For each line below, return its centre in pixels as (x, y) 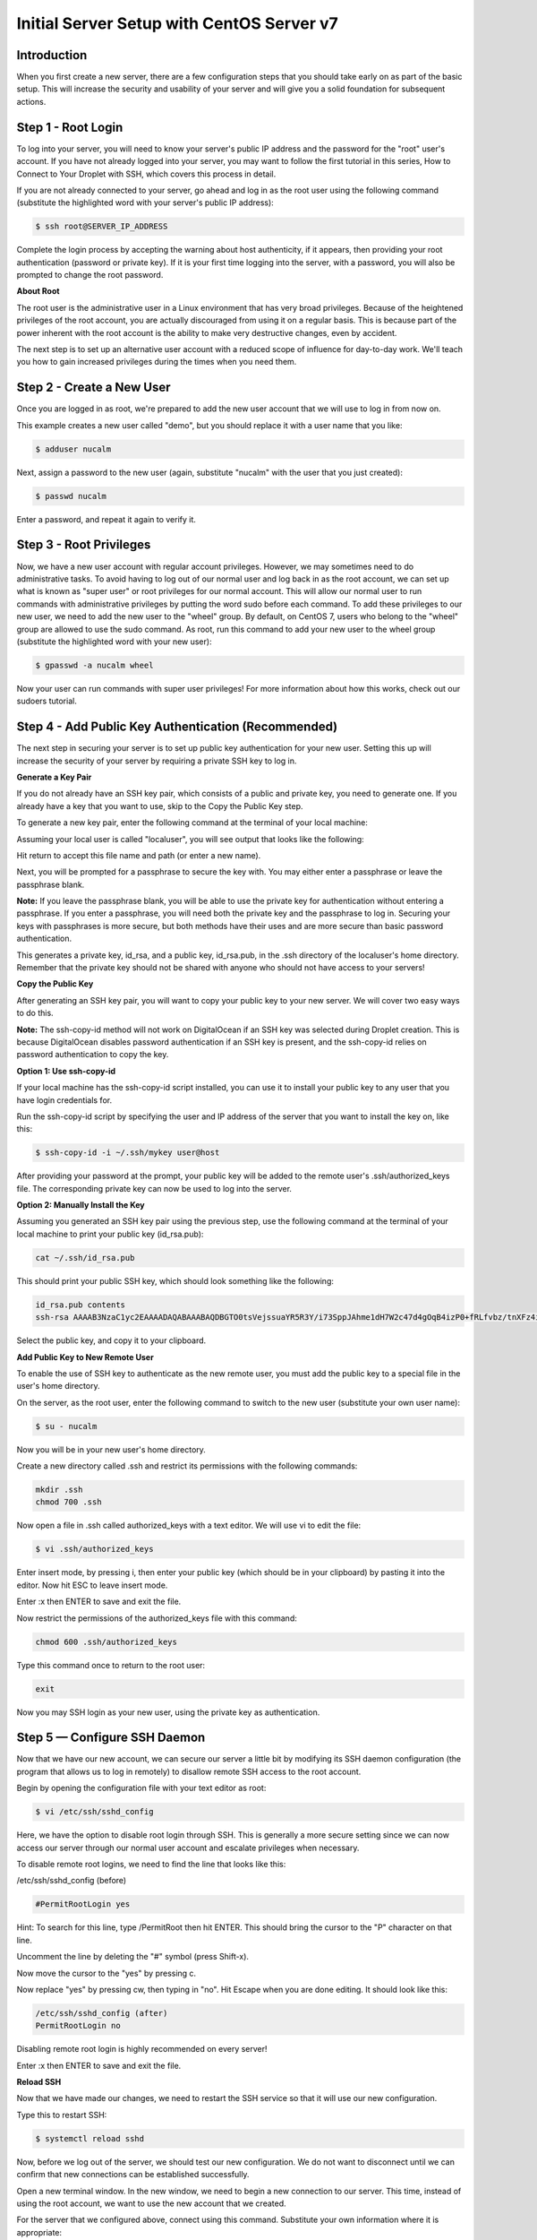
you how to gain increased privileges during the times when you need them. (157, 362)
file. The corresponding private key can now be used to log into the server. (154, 1188)
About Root (38, 291)
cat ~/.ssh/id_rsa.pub (85, 1258)
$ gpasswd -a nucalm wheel (94, 665)
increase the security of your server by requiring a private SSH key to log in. (157, 761)
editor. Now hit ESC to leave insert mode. (92, 1585)
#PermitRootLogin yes (83, 1904)
